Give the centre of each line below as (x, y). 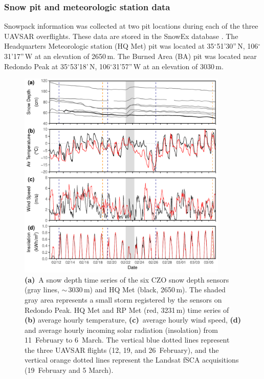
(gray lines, (42, 290)
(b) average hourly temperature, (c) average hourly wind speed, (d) (133, 320)
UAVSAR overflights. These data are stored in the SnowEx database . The (121, 36)
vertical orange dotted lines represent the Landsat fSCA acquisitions (132, 360)
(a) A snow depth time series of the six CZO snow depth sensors (127, 279)
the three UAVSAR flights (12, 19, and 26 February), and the (122, 350)
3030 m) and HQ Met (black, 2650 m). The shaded (147, 290)
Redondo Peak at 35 (36, 66)
